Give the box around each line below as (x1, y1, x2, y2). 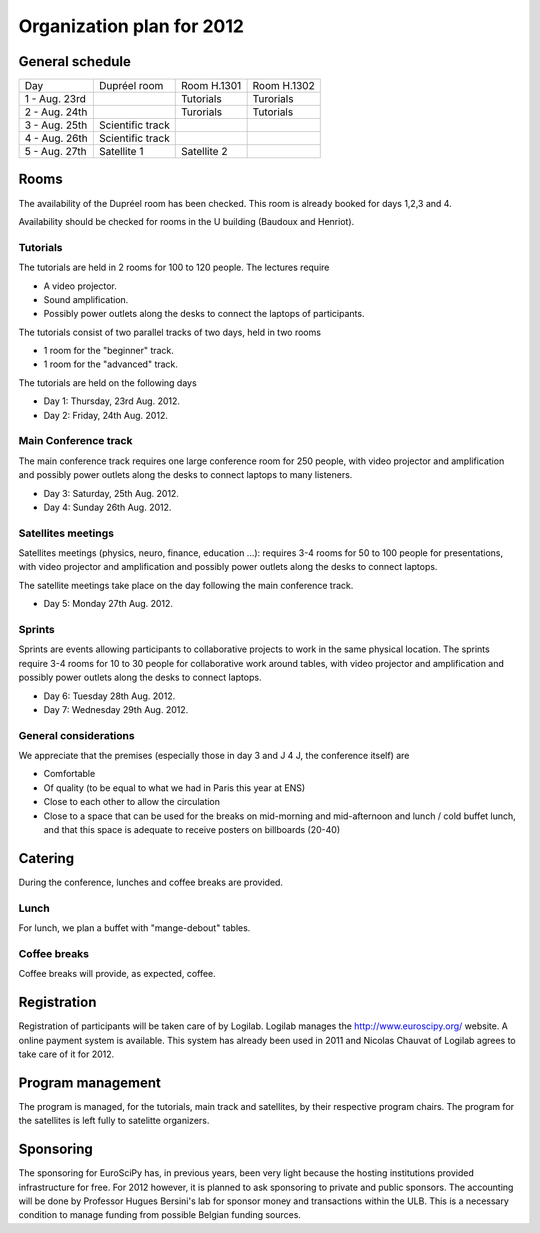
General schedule (18, 53, 132, 70)
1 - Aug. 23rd (24, 92, 87, 106)
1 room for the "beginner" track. (43, 345, 175, 357)
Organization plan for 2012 (18, 15, 245, 37)
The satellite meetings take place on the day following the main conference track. (18, 579, 354, 591)
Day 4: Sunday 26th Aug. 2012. (43, 501, 172, 513)
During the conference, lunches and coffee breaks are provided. (18, 876, 284, 888)
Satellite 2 (180, 145, 228, 159)
